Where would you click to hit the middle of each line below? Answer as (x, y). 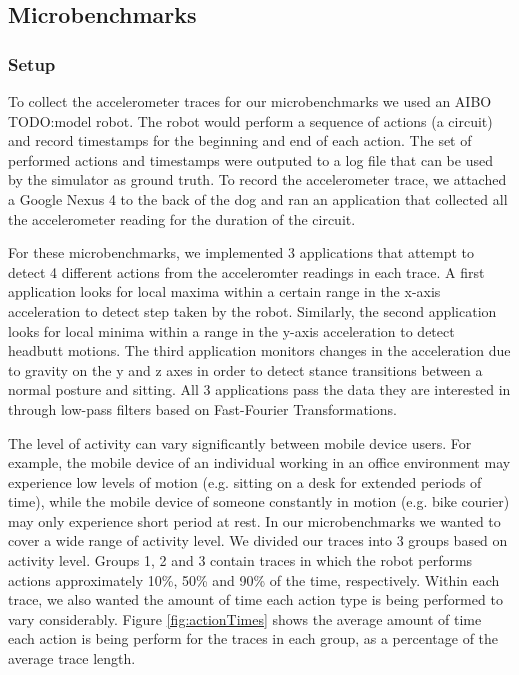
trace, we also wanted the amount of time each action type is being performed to (255, 599)
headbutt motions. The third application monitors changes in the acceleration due (259, 350)
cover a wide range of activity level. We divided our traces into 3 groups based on (258, 540)
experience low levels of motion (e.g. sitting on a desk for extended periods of (245, 481)
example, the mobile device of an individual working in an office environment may (259, 462)
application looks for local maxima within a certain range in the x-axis (224, 291)
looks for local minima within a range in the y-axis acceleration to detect (231, 330)
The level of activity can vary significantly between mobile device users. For (240, 442)
